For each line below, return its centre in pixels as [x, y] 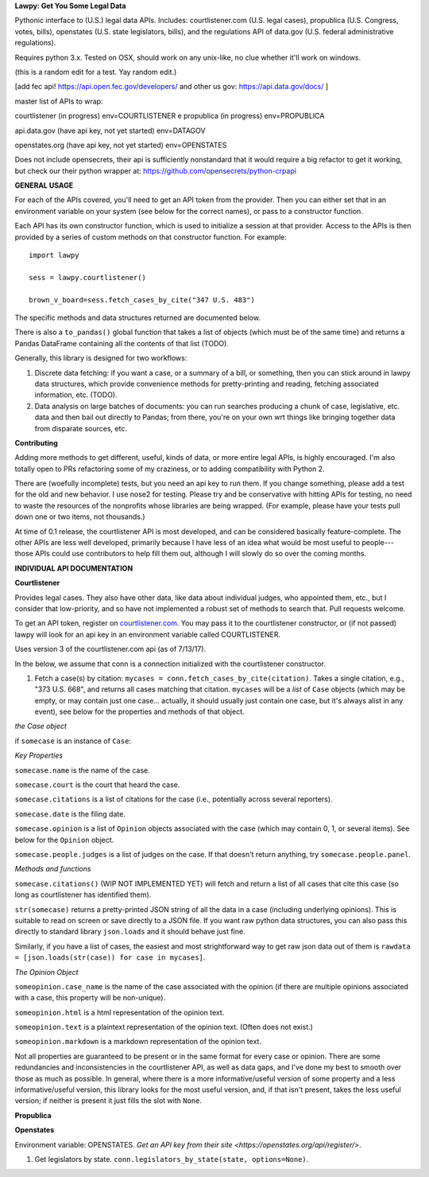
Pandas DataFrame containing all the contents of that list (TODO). [122, 343]
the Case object [41, 726]
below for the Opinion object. [64, 840]
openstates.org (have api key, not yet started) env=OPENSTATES [121, 145]
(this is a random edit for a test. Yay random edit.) [96, 72]
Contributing [37, 442]
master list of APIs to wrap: [59, 101]
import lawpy [54, 255]
